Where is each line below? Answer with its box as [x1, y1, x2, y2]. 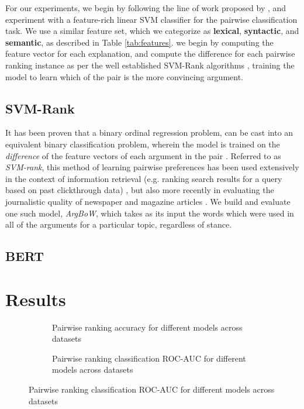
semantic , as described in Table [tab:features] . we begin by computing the [5, 36, 274, 48]
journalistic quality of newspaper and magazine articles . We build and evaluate [5, 195, 291, 207]
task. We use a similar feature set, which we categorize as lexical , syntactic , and [5, 25, 299, 37]
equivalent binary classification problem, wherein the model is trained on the [5, 138, 280, 150]
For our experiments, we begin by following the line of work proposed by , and [5, 2, 286, 13]
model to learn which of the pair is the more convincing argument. [5, 70, 244, 83]
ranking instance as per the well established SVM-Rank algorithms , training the [5, 59, 295, 71]
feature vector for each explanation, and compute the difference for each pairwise [5, 47, 295, 60]
